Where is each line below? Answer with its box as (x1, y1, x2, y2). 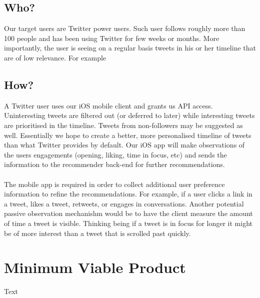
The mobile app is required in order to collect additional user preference (4, 178, 225, 189)
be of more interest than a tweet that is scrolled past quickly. (4, 227, 191, 238)
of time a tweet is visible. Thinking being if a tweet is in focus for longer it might (4, 217, 252, 228)
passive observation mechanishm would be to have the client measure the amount (4, 208, 253, 218)
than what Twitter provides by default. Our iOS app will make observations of (4, 139, 245, 150)
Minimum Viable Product (4, 257, 186, 277)
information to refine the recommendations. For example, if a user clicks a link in (4, 188, 252, 199)
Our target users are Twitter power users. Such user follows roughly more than (4, 23, 245, 33)
